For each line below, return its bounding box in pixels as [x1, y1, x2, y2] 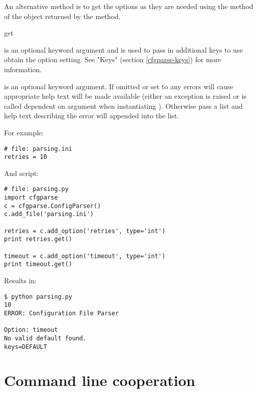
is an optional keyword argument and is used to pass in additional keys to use [4, 44, 243, 55]
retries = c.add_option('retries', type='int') [4, 227, 166, 235]
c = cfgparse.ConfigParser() [4, 202, 101, 210]
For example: [4, 127, 44, 137]
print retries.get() [4, 236, 73, 243]
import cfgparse [4, 194, 58, 202]
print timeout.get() [4, 261, 73, 268]
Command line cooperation [4, 370, 195, 390]
